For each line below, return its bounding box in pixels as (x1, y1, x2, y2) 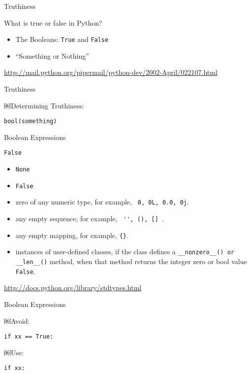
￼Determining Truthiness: (4, 100, 85, 110)
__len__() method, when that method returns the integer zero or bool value (15, 256, 247, 267)
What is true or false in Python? (4, 17, 102, 28)
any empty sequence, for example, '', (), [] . (15, 213, 164, 224)
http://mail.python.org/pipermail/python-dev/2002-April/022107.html (4, 67, 218, 77)
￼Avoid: (4, 315, 30, 326)
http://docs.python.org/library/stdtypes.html (4, 282, 142, 293)
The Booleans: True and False (15, 34, 109, 44)
